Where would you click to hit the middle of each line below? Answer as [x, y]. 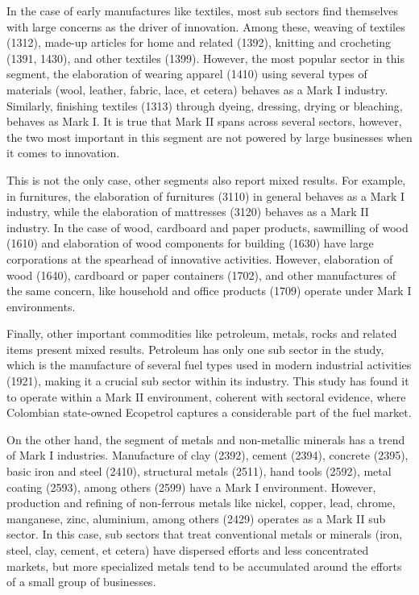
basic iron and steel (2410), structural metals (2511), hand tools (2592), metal [199, 471]
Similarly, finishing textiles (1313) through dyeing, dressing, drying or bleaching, [205, 105]
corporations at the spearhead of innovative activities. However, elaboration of [200, 258]
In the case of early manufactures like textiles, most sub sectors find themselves [203, 10]
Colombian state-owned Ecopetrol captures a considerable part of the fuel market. [209, 412]
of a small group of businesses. [81, 582]
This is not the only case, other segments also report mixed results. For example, [206, 179]
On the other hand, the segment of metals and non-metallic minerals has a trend [206, 439]
